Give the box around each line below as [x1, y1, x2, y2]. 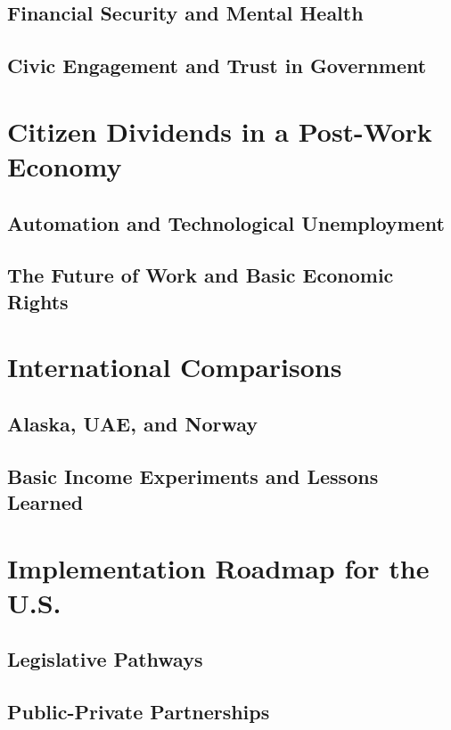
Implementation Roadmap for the [7, 549, 430, 586]
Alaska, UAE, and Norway [7, 409, 258, 437]
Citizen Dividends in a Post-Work [7, 112, 432, 149]
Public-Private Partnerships [7, 698, 270, 726]
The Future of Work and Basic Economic [7, 261, 394, 289]
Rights [7, 287, 69, 315]
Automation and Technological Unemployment [7, 209, 445, 236]
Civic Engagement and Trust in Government [7, 52, 427, 79]
